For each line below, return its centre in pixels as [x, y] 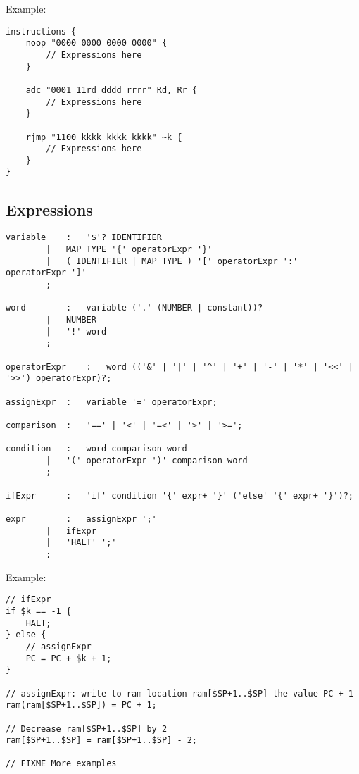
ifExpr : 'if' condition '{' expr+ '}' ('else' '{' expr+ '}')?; [179, 495]
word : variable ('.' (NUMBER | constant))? [134, 308]
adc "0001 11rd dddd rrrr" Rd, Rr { [112, 90]
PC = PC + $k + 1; [69, 658]
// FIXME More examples [61, 764]
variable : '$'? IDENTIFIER [84, 238]
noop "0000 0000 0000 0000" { [96, 43]
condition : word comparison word [96, 449]
